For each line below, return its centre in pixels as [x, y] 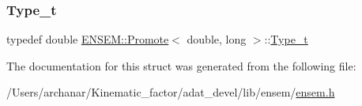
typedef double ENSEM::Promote [88, 39]
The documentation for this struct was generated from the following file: [181, 65]
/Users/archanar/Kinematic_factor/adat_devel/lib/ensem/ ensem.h [171, 92]
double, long [217, 39]
